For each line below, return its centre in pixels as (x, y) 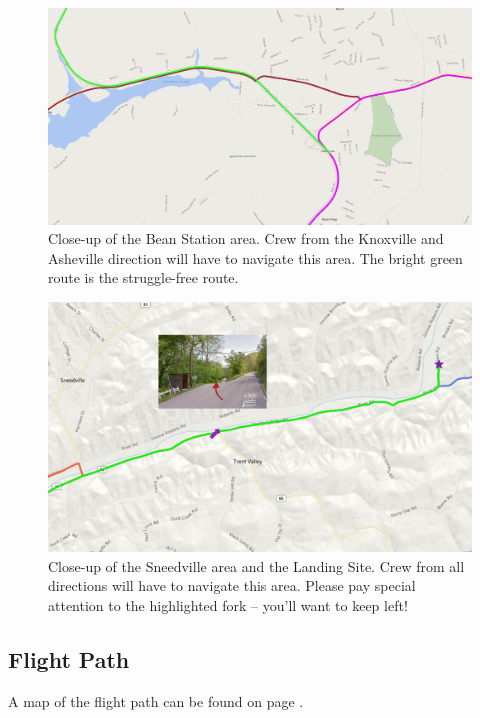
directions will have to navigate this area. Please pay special (232, 585)
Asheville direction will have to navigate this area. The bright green (255, 257)
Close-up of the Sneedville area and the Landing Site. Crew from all (256, 565)
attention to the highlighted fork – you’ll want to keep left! (228, 604)
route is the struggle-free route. (143, 277)
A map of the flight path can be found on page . (156, 700)
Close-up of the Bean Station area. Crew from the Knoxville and (246, 238)
